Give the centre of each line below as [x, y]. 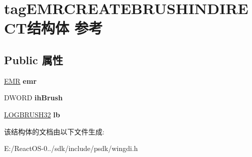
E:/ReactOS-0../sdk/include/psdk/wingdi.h [71, 148]
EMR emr [20, 81]
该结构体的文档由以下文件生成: [54, 131]
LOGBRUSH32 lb [32, 114]
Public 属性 [34, 59]
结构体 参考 [65, 28]
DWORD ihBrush [33, 98]
